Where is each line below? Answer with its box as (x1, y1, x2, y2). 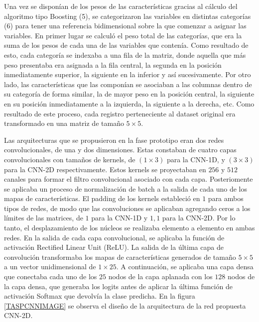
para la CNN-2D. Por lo (162, 213, 236, 223)
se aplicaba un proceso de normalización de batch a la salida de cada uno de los (4, 183, 248, 194)
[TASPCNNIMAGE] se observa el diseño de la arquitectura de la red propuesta (4, 300, 246, 311)
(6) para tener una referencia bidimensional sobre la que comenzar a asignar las (4, 20, 247, 31)
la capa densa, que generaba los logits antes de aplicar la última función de (4, 281, 233, 291)
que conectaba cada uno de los (4, 271, 97, 282)
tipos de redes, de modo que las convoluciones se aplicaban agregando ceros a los (4, 203, 251, 213)
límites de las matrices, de (4, 213, 83, 223)
